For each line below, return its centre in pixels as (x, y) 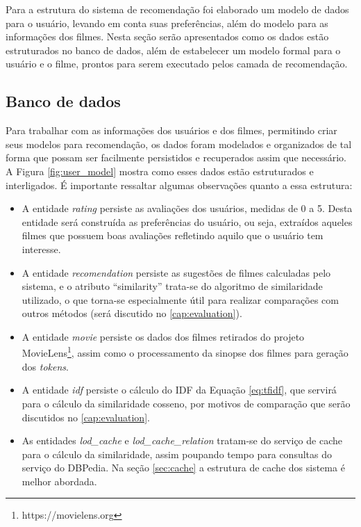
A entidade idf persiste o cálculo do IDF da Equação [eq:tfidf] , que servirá (179, 390)
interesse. (41, 249)
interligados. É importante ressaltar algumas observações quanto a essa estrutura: (179, 185)
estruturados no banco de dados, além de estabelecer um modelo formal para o (173, 50)
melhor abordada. (59, 481)
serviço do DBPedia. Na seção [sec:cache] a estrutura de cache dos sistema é (183, 468)
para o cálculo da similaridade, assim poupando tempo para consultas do (177, 454)
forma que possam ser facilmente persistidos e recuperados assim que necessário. (176, 157)
